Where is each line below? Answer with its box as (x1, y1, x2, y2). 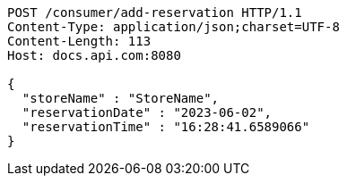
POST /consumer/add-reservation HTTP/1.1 (7, 5, 302, 20)
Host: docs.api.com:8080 (7, 48, 181, 62)
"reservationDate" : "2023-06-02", (22, 105, 273, 120)
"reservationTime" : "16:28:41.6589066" (22, 120, 310, 134)
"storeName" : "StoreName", (22, 91, 220, 105)
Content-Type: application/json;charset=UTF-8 (7, 20, 340, 34)
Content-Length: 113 (7, 34, 152, 48)
